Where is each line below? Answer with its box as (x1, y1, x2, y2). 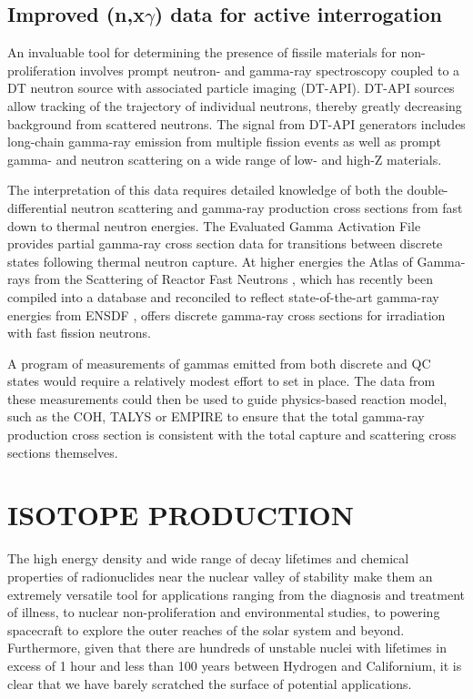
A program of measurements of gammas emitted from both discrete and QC (7, 353, 431, 372)
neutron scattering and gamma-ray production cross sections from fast (71, 198, 463, 217)
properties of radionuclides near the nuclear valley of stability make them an (7, 566, 433, 585)
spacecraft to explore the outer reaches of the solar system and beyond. (7, 620, 405, 639)
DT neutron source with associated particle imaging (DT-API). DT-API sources (7, 78, 455, 97)
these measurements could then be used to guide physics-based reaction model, (7, 389, 448, 408)
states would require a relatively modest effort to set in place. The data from (7, 371, 436, 390)
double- (407, 180, 448, 199)
